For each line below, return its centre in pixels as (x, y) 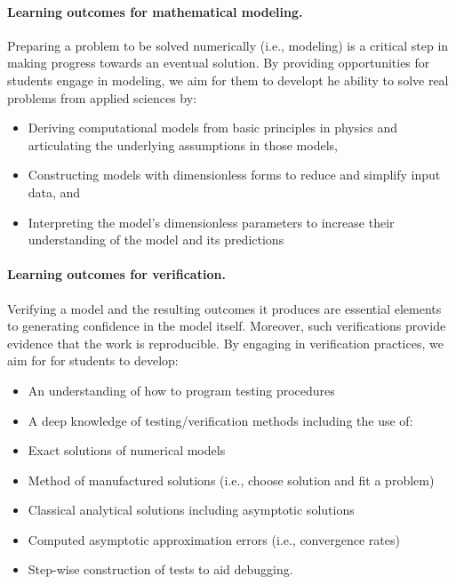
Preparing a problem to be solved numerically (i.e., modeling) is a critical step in (228, 45)
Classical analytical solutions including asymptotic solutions (191, 510)
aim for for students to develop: (93, 360)
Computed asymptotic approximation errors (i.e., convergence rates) (214, 539)
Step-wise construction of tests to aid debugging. (160, 569)
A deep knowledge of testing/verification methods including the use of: (220, 420)
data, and (54, 192)
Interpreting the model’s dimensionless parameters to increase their (211, 222)
